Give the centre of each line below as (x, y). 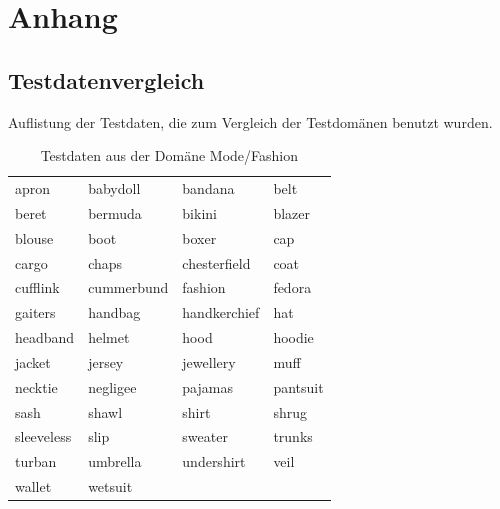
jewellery (209, 361)
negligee (112, 386)
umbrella (115, 461)
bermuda (115, 212)
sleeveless (43, 436)
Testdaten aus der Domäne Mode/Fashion (169, 155)
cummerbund (128, 287)
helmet (109, 337)
